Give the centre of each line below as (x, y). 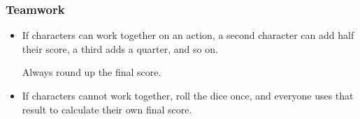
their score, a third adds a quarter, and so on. (120, 48)
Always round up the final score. (92, 72)
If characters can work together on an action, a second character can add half (188, 35)
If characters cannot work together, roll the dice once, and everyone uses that (188, 95)
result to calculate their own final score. (107, 109)
